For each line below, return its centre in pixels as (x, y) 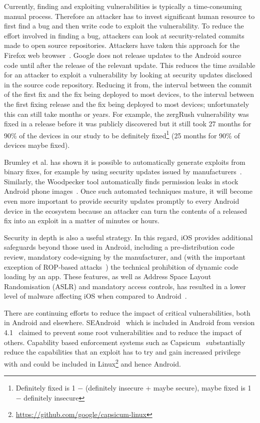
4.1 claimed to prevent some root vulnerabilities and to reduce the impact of (123, 332)
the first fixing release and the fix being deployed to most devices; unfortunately (127, 104)
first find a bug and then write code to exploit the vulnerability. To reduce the (124, 26)
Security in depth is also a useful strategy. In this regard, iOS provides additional (128, 237)
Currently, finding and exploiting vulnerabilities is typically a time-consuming (123, 6)
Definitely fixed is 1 (45, 388)
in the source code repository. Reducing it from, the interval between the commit (128, 84)
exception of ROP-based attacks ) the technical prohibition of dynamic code (121, 266)
